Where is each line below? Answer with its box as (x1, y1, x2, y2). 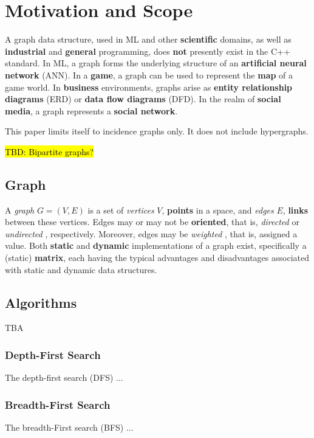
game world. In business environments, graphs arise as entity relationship (5, 80, 293, 93)
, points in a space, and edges (162, 203, 274, 216)
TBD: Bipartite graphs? (5, 145, 94, 158)
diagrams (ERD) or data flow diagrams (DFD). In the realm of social (5, 92, 281, 105)
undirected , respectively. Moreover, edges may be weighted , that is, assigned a (5, 227, 298, 240)
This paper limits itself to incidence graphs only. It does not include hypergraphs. (5, 125, 309, 137)
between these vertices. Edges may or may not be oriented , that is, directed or (5, 215, 299, 228)
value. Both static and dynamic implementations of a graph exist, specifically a (5, 239, 307, 252)
